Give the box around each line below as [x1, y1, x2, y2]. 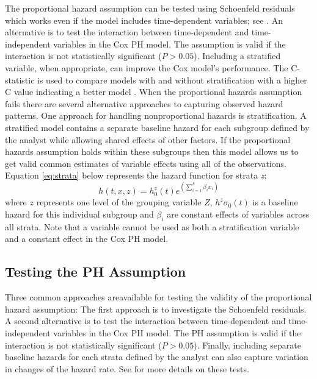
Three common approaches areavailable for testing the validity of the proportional [5, 291, 312, 303]
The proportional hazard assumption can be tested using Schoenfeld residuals [5, 2, 295, 14]
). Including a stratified [194, 49, 281, 62]
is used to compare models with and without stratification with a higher [37, 73, 307, 86]
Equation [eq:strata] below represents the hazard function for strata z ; [5, 169, 267, 182]
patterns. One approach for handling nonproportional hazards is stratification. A [5, 109, 307, 122]
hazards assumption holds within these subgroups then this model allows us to [5, 145, 299, 158]
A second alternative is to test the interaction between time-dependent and [5, 314, 286, 327]
